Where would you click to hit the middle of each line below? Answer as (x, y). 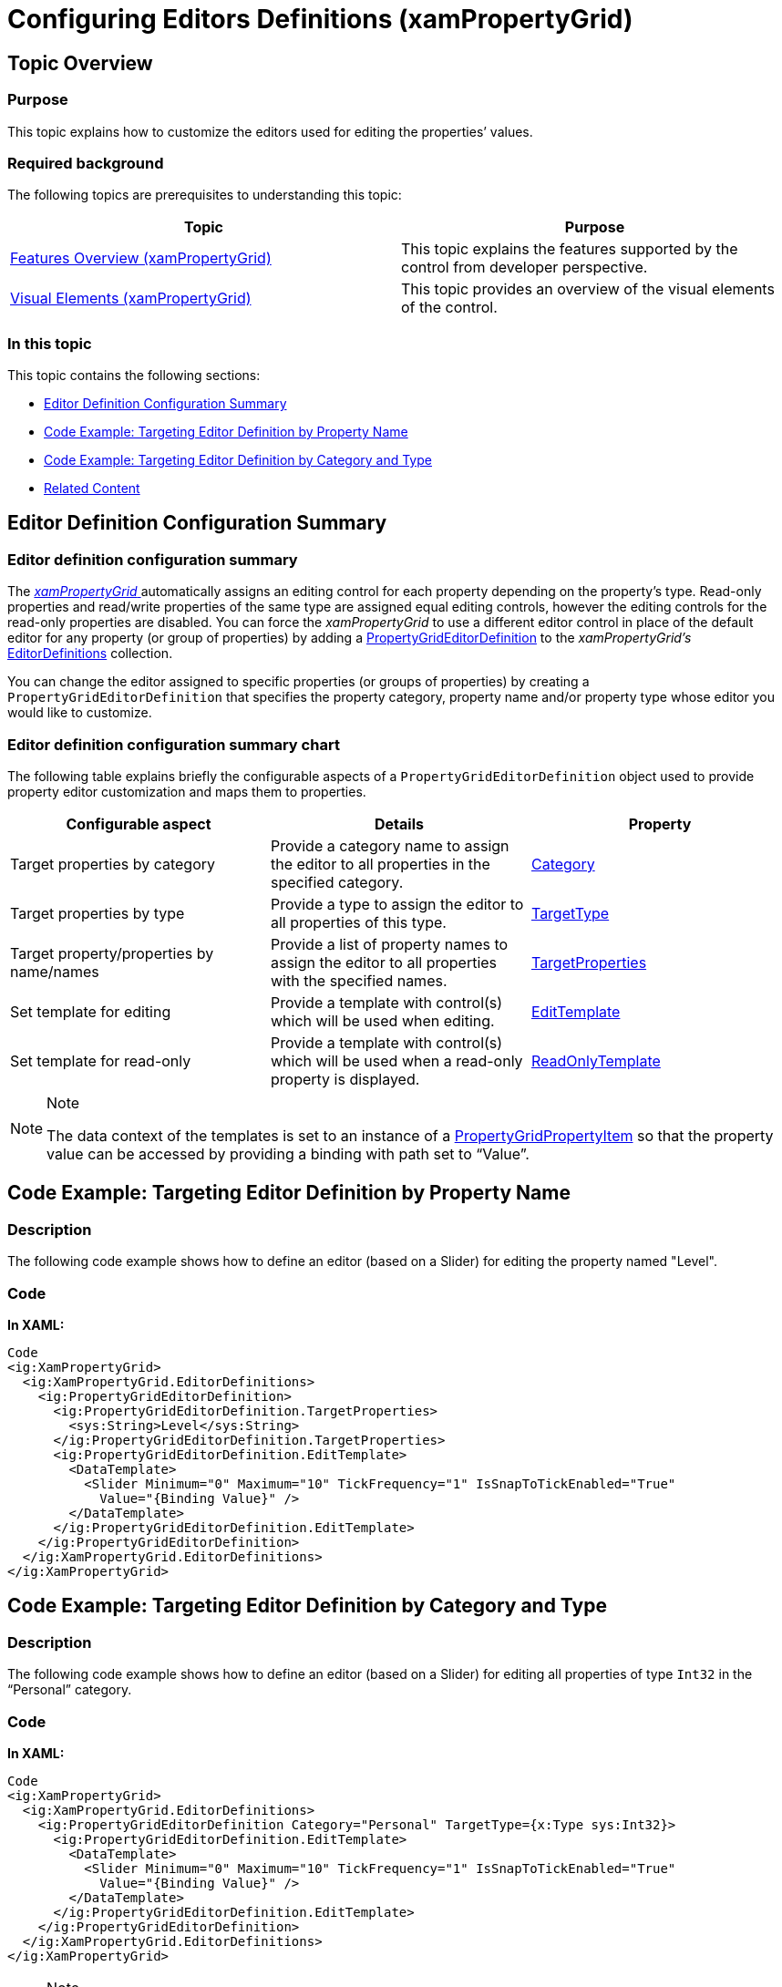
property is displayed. (345, 1080)
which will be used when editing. (382, 1021)
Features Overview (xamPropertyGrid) (141, 258)
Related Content (92, 489)
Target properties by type (98, 914)
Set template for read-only (101, 1061)
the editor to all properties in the (380, 865)
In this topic (50, 343)
